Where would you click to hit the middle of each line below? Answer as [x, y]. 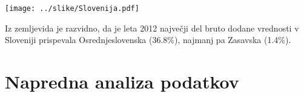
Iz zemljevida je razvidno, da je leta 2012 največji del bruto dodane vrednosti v [152, 28]
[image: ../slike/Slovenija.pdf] [72, 8]
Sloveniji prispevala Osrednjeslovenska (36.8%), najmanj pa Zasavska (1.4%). [148, 40]
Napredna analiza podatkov [122, 82]
